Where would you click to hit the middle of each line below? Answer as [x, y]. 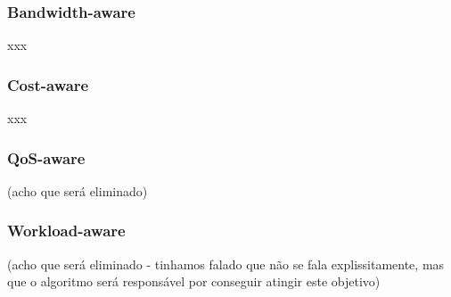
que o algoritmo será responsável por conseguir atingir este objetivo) [194, 281]
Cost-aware [48, 84]
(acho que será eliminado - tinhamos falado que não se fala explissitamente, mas [226, 264]
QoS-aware [46, 157]
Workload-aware [66, 231]
